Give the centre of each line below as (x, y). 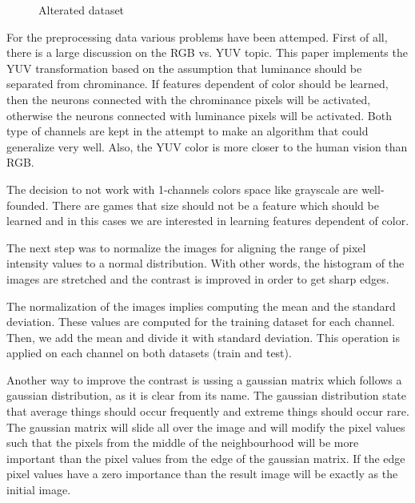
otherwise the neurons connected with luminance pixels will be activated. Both (199, 115)
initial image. (39, 490)
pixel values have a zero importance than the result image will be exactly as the (202, 474)
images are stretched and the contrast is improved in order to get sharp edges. (198, 278)
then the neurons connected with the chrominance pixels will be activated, (189, 99)
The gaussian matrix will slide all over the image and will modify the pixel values (206, 427)
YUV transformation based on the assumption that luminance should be (184, 68)
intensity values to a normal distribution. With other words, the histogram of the (206, 263)
